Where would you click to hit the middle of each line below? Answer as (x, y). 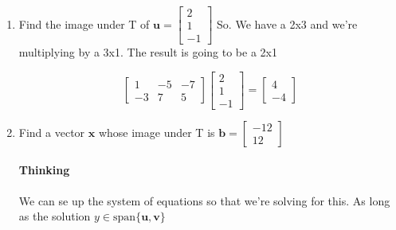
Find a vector (52, 132)
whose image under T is (157, 132)
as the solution (55, 216)
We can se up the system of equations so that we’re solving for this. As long (204, 200)
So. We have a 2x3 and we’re (287, 23)
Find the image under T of (84, 23)
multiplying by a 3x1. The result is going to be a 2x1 (148, 52)
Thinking (44, 170)
